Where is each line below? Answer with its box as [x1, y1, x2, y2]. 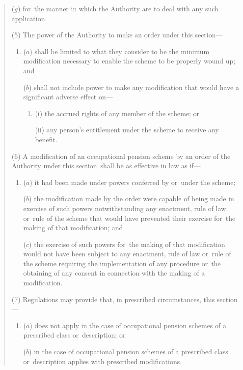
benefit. [35, 134, 57, 144]
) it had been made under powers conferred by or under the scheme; [29, 177, 236, 187]
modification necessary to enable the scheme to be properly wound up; [23, 56, 236, 66]
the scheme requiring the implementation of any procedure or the [23, 258, 221, 268]
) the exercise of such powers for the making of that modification [29, 239, 225, 249]
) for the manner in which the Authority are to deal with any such [17, 3, 218, 13]
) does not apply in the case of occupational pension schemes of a [29, 320, 226, 330]
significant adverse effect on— [23, 92, 113, 102]
